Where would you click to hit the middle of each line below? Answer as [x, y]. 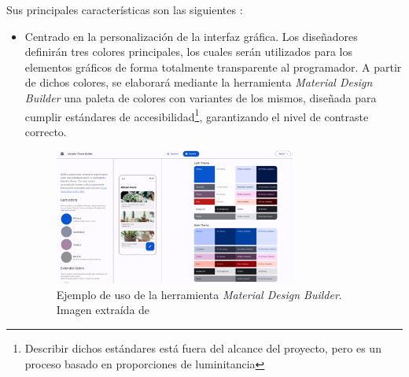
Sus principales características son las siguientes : [125, 9]
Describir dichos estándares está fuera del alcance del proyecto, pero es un [203, 348]
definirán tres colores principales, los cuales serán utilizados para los [188, 52]
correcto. [46, 131]
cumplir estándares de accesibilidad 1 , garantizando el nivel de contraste [197, 115]
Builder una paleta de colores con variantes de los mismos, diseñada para [201, 97]
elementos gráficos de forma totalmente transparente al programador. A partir [213, 67]
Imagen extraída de [103, 310]
